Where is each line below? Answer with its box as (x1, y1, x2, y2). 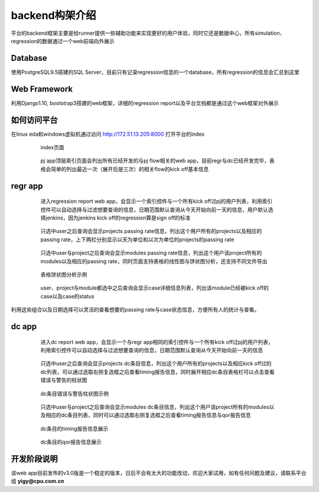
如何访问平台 (11, 115, 58, 125)
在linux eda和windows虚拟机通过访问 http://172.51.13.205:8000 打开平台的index (11, 130, 205, 137)
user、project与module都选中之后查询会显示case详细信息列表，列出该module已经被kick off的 (40, 284, 269, 291)
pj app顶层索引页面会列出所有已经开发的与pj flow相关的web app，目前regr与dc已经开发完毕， (40, 157, 270, 165)
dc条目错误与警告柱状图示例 (40, 390, 109, 397)
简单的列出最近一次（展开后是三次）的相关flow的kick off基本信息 (50, 165, 209, 172)
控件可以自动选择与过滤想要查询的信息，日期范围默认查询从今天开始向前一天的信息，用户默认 (40, 206, 268, 213)
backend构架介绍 (11, 9, 97, 22)
